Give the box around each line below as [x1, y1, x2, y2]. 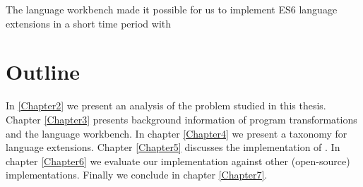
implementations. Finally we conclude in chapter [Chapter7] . [6, 167, 268, 182]
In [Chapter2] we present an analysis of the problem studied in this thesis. [6, 98, 326, 113]
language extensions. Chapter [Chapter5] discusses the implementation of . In [6, 140, 340, 155]
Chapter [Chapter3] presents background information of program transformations [6, 111, 357, 126]
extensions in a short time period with [6, 16, 172, 30]
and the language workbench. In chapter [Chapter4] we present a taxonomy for [6, 126, 347, 140]
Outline [6, 57, 81, 86]
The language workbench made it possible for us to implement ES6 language [6, 2, 338, 16]
